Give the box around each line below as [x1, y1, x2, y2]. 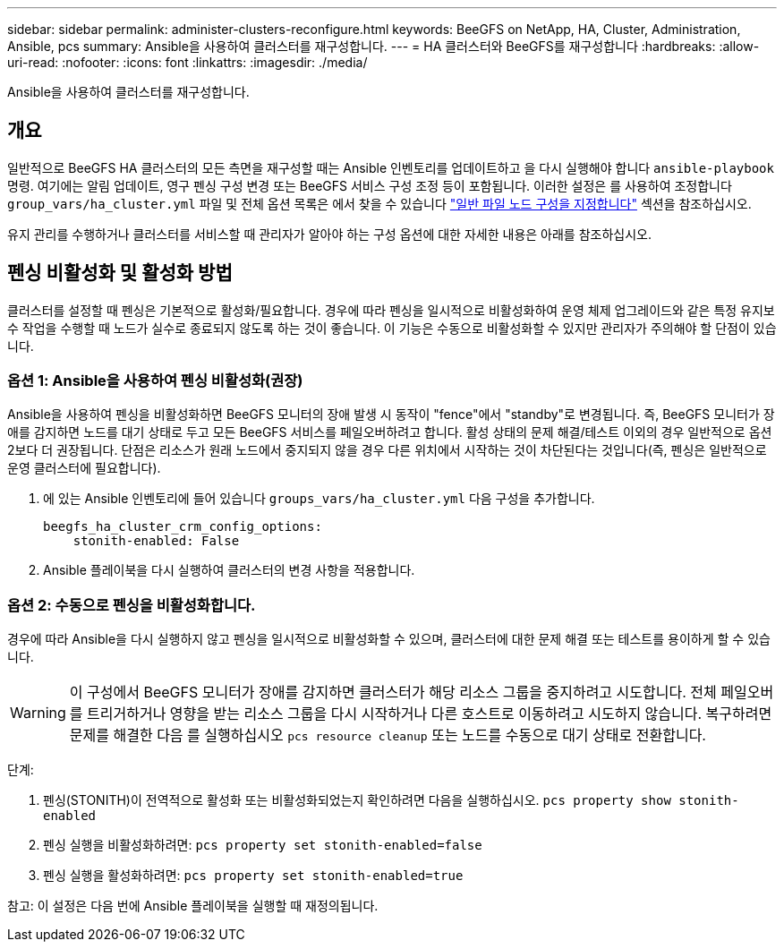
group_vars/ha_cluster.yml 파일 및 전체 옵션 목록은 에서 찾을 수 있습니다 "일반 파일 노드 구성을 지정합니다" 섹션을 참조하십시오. [7, 195, 752, 211]
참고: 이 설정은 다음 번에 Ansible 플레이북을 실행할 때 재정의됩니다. [7, 898, 379, 914]
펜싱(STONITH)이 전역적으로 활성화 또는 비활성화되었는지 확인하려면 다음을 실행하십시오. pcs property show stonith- [43, 792, 739, 808]
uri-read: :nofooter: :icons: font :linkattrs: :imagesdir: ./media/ [7, 55, 368, 70]
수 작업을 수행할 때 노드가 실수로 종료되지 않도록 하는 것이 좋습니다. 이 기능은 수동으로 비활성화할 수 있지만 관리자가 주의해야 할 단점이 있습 [7, 320, 777, 336]
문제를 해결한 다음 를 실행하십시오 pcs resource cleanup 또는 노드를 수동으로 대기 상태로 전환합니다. [69, 726, 706, 745]
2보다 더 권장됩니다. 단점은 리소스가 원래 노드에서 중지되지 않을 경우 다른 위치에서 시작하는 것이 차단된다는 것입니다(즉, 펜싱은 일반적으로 [7, 442, 767, 458]
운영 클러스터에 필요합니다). [7, 460, 161, 476]
